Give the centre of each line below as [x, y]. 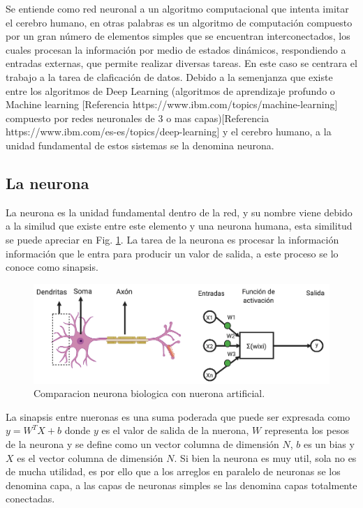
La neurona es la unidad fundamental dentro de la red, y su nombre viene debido [179, 212]
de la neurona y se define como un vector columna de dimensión [142, 443]
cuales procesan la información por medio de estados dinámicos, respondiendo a [176, 49]
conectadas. [30, 499]
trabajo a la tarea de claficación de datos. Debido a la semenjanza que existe [169, 76]
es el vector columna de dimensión [90, 457]
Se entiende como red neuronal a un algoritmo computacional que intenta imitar [177, 8]
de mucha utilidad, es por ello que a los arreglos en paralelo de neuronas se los [173, 471]
